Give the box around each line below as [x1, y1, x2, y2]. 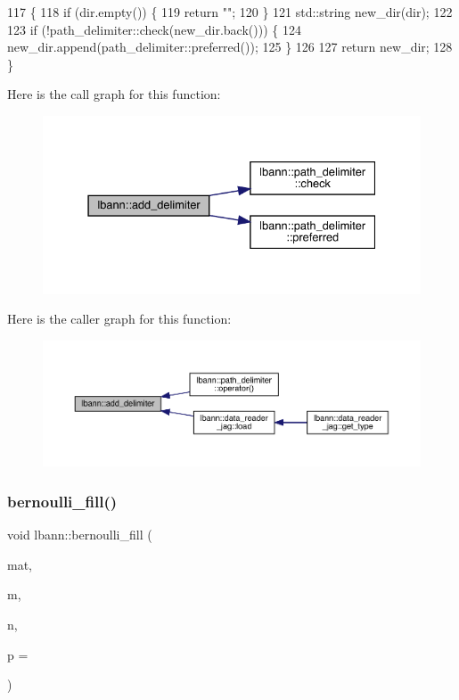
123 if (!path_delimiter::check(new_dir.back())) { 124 [7, 20, 301, 38]
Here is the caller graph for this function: [7, 309, 232, 328]
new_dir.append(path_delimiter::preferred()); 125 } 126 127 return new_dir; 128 [7, 37, 453, 56]
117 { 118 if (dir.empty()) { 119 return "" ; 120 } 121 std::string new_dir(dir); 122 [7, 3, 453, 21]
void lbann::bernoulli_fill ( [7, 525, 152, 544]
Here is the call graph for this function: [7, 85, 221, 103]
